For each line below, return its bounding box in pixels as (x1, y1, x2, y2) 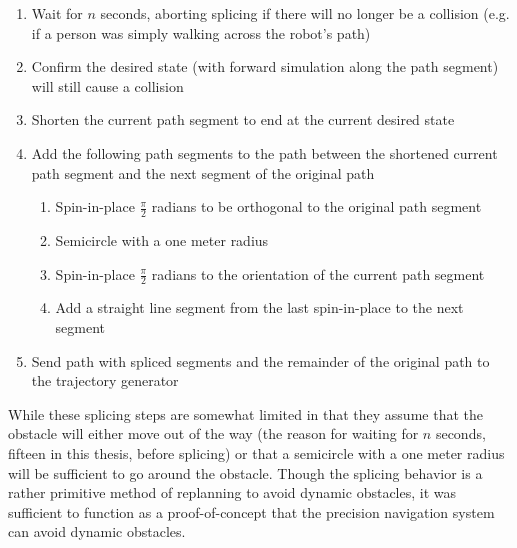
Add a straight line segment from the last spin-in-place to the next (55, 297, 464, 318)
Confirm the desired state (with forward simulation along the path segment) (31, 56, 499, 77)
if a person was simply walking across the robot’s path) (31, 22, 371, 43)
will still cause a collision (31, 75, 184, 96)
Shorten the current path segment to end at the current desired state (31, 109, 455, 130)
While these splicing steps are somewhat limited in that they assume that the (8, 403, 483, 424)
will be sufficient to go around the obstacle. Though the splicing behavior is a (8, 462, 483, 483)
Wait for (31, 3, 83, 23)
